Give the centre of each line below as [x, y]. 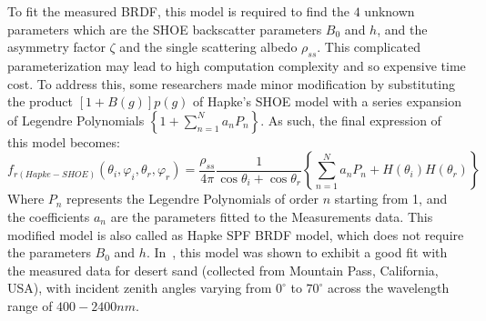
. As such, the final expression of [351, 120]
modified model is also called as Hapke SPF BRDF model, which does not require [236, 234]
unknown [390, 11]
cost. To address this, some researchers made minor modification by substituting [232, 83]
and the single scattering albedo [208, 47]
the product [40, 101]
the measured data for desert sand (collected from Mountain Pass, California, [223, 270]
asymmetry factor [56, 47]
